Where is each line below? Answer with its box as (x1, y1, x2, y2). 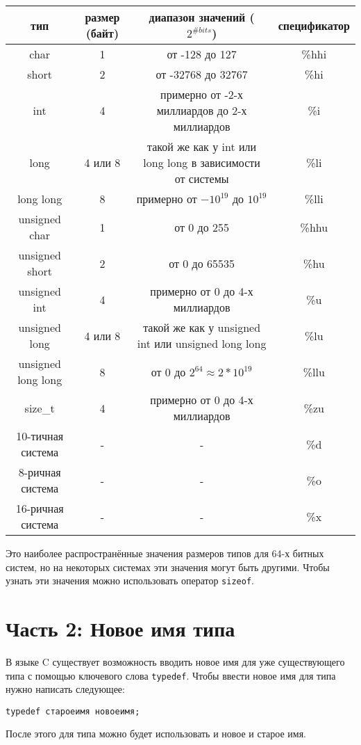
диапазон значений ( (149, 9, 255, 25)
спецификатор (278, 17, 350, 33)
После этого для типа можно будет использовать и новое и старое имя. (6, 726, 306, 741)
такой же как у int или (147, 138, 257, 154)
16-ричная (15, 500, 64, 516)
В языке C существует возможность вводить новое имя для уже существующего (6, 654, 345, 668)
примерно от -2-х (160, 86, 244, 102)
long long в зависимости (143, 154, 260, 170)
